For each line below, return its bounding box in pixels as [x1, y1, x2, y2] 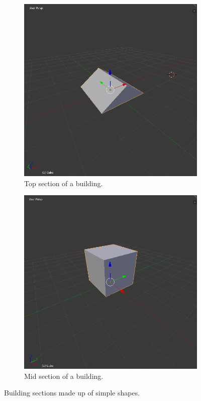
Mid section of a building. [24, 370, 104, 381]
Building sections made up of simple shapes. [4, 387, 140, 398]
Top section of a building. [24, 178, 103, 188]
